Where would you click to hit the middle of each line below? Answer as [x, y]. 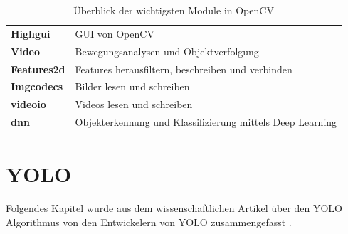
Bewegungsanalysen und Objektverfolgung [167, 51]
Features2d [38, 69]
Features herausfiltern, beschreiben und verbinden [184, 69]
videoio [28, 104]
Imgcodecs [37, 86]
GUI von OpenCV [115, 33]
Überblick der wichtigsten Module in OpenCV [174, 10]
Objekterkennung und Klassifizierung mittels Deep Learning [206, 122]
